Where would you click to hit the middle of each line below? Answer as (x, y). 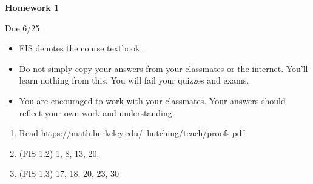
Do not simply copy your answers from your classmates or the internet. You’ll (163, 68)
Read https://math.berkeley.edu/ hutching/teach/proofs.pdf (132, 133)
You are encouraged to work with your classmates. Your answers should (152, 100)
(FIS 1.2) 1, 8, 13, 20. (59, 153)
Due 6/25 (22, 28)
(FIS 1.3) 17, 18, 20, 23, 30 (69, 173)
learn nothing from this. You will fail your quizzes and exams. (134, 80)
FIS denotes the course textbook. (81, 48)
